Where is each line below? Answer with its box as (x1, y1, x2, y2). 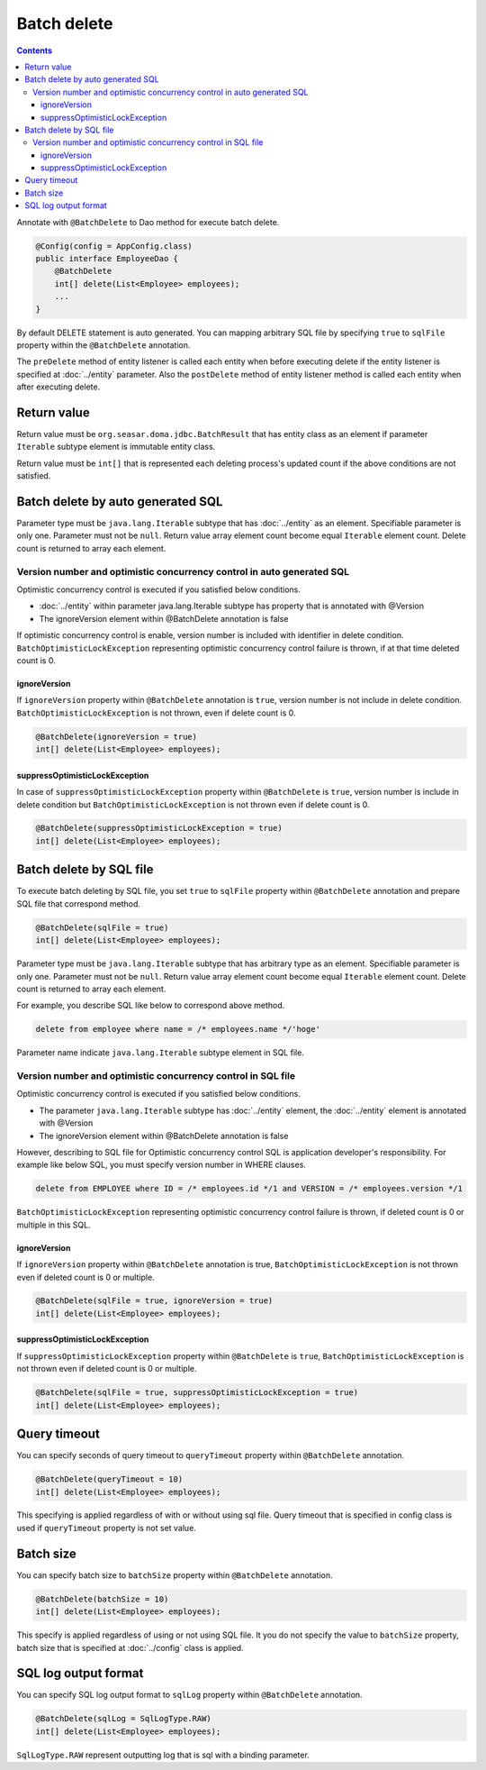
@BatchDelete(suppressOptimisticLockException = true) (35, 823, 283, 834)
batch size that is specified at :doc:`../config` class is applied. (16, 1642, 244, 1653)
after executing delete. (16, 381, 101, 392)
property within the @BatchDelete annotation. (16, 339, 191, 351)
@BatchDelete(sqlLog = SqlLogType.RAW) (35, 1713, 211, 1724)
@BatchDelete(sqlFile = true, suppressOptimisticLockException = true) (35, 1388, 359, 1398)
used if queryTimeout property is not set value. (16, 1522, 197, 1533)
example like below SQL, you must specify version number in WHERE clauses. (16, 1159, 306, 1171)
